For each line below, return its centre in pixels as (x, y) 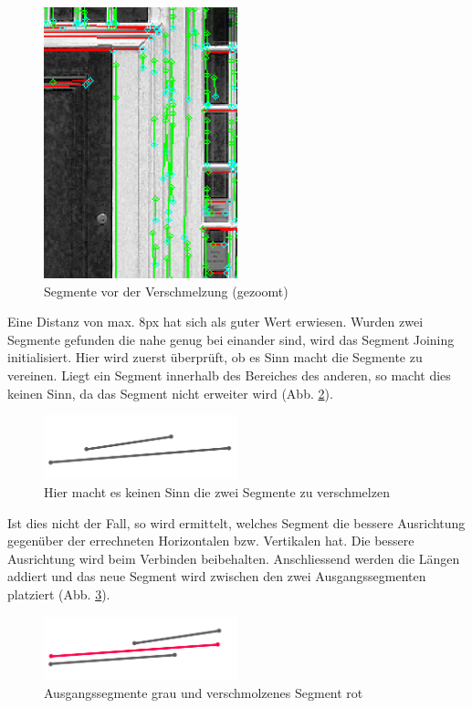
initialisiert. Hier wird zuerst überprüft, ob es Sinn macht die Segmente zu (215, 357)
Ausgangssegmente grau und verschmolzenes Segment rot (204, 693)
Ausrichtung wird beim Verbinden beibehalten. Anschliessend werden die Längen (234, 558)
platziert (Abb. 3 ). (59, 593)
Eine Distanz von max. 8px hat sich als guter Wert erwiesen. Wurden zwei (215, 322)
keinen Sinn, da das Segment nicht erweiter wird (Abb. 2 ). (170, 393)
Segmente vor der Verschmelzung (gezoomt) (166, 291)
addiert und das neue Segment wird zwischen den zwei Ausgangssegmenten (217, 576)
